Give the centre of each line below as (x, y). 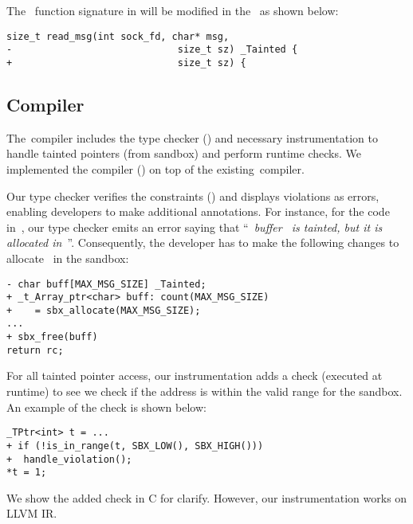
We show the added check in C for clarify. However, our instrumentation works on (207, 497)
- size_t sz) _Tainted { (152, 50)
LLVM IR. (32, 513)
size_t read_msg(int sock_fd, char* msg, (118, 36)
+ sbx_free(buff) (52, 337)
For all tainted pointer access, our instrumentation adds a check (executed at (195, 375)
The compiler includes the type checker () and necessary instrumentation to (192, 137)
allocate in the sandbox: (68, 258)
